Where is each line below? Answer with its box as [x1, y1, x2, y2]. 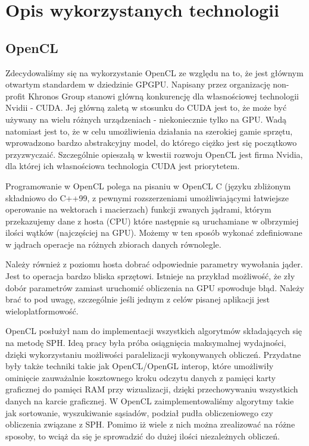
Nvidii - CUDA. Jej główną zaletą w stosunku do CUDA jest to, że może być [5, 101, 287, 114]
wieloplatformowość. [5, 304, 79, 317]
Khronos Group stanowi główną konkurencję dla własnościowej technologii [28, 89, 299, 102]
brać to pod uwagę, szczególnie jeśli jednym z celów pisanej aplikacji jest [5, 293, 270, 305]
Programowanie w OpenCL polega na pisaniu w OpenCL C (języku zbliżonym [5, 179, 291, 192]
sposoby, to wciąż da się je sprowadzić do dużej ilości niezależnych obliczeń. [5, 429, 280, 442]
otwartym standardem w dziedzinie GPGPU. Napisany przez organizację [5, 78, 270, 91]
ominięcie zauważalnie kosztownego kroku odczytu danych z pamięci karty [5, 371, 276, 383]
